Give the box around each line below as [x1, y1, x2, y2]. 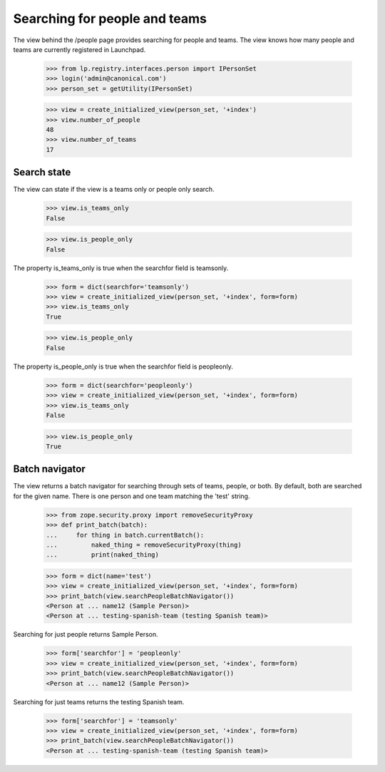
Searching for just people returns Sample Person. [13, 630, 158, 639]
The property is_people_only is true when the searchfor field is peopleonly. [13, 362, 233, 371]
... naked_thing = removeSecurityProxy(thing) [46, 540, 242, 549]
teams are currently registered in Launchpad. [13, 45, 146, 53]
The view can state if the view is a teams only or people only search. [13, 185, 215, 194]
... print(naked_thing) [46, 551, 160, 559]
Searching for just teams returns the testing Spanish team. [13, 697, 185, 706]
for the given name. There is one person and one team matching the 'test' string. [13, 492, 250, 500]
